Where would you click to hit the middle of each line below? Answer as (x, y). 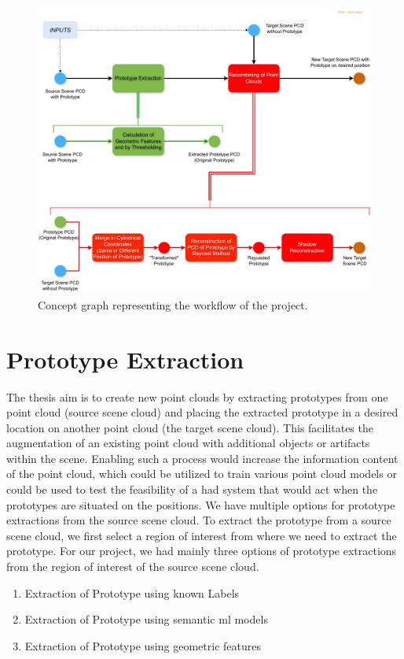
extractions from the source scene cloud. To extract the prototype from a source (199, 520)
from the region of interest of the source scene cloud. (133, 566)
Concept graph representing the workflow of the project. (173, 304)
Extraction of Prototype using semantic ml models (146, 619)
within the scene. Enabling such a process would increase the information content (202, 458)
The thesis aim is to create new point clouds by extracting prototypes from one (197, 396)
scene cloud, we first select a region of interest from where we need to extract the (202, 535)
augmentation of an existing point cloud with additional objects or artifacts (188, 443)
